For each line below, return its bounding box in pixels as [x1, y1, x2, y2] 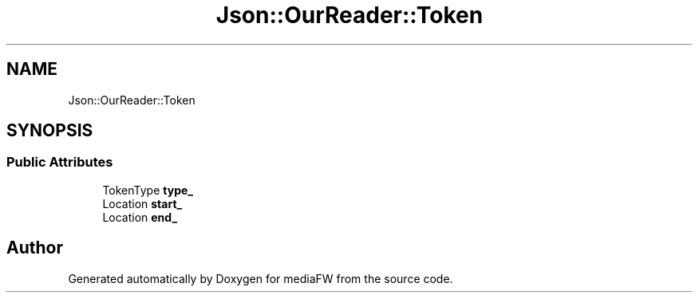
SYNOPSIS [6, 120, 93, 141]
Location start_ [102, 196, 183, 210]
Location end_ [102, 210, 178, 224]
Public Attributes [6, 154, 113, 171]
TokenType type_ [102, 183, 193, 197]
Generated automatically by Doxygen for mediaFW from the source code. [68, 271, 453, 285]
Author [6, 238, 63, 258]
